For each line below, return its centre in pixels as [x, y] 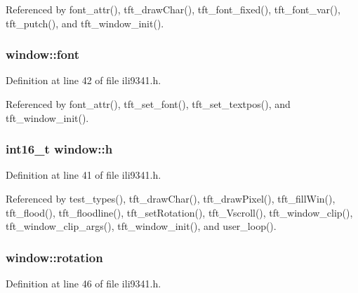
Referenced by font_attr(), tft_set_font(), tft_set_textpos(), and [148, 104]
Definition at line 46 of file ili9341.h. [84, 283]
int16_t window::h [59, 149]
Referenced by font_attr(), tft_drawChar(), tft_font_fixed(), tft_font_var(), [173, 9]
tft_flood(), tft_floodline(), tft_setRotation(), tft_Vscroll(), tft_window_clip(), [179, 212]
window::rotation [54, 257]
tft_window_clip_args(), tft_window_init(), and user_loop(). [141, 226]
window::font [43, 54]
